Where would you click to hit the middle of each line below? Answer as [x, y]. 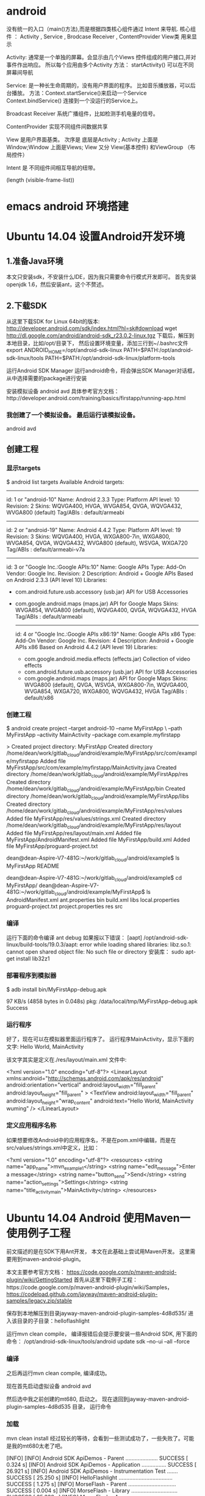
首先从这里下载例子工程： [106, 1279]
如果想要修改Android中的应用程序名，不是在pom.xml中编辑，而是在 [91, 1140]
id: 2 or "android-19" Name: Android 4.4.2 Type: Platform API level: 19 [94, 530]
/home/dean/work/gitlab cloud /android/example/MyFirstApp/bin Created [96, 789]
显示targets [23, 468]
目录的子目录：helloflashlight [53, 1321]
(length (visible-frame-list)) [41, 180]
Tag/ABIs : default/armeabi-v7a [46, 549]
